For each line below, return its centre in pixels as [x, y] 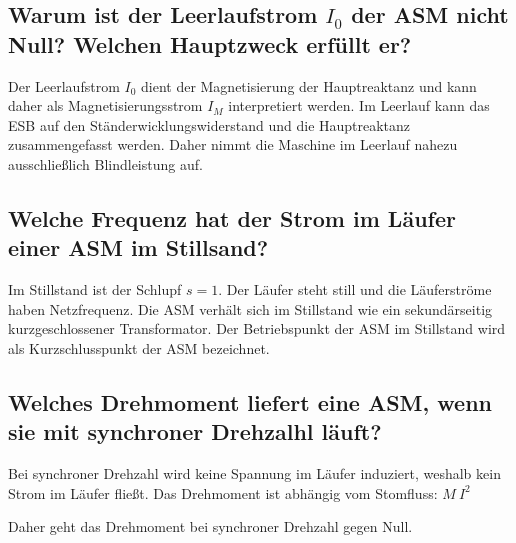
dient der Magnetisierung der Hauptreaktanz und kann [308, 85]
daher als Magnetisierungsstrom [105, 105]
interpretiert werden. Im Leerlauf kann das [359, 105]
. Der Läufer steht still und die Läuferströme [355, 289]
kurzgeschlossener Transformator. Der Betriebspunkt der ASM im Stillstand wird [257, 328]
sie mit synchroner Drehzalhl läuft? [195, 431]
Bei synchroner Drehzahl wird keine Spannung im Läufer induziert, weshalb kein [254, 473]
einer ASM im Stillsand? [138, 247]
